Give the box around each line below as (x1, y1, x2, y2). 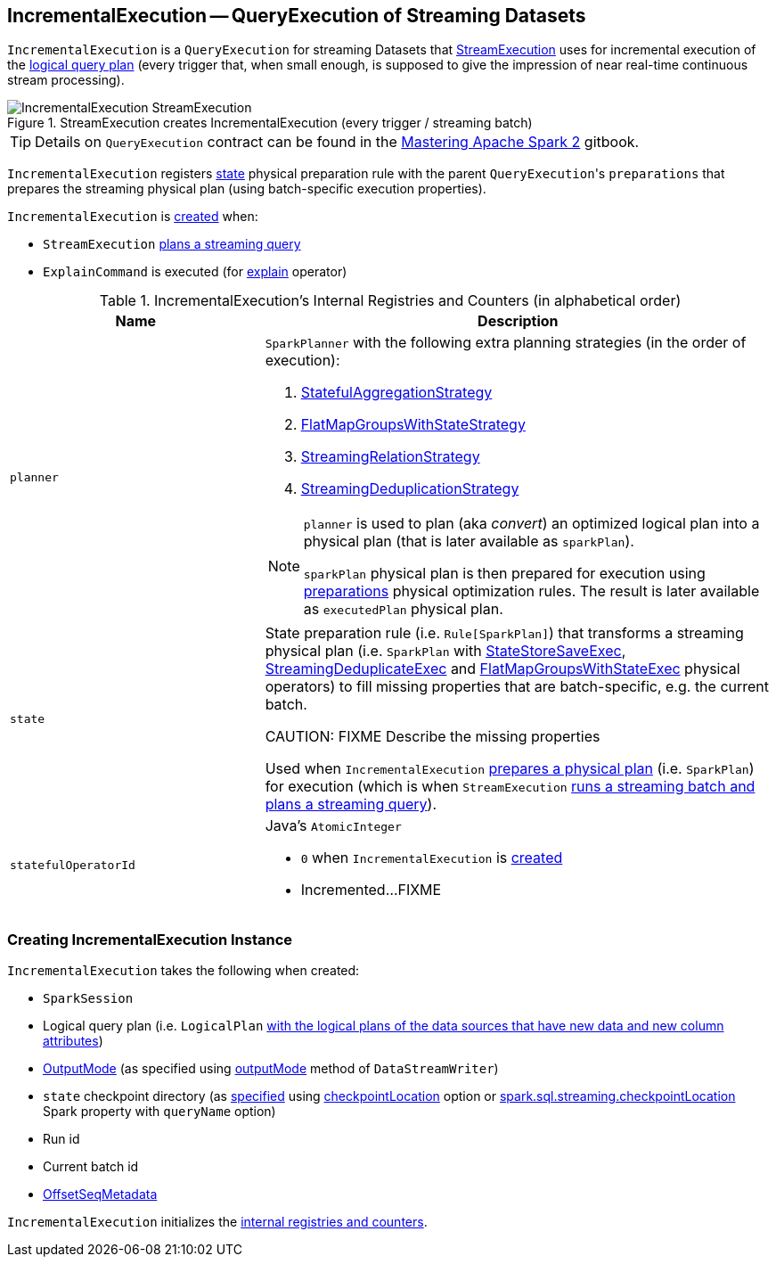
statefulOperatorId (10, 858, 135, 872)
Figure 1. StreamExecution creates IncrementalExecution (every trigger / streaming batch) (7, 115, 533, 131)
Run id (43, 1131, 80, 1147)
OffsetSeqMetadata (43, 1186, 158, 1202)
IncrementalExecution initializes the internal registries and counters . (7, 1214, 428, 1230)
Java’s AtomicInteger (265, 817, 402, 835)
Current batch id (43, 1159, 139, 1175)
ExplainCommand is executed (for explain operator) (43, 264, 347, 280)
